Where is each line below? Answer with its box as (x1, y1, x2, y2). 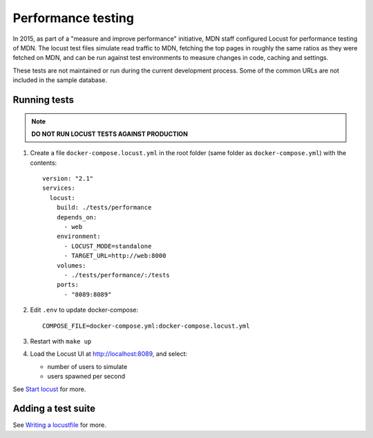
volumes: (56, 261, 86, 269)
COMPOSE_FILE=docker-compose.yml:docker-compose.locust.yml (42, 321, 250, 330)
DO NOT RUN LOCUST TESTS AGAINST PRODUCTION (31, 130, 188, 138)
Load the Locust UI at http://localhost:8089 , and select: (30, 350, 188, 358)
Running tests (12, 94, 75, 106)
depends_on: (56, 213, 97, 221)
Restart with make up (30, 337, 92, 345)
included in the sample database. (12, 76, 107, 84)
